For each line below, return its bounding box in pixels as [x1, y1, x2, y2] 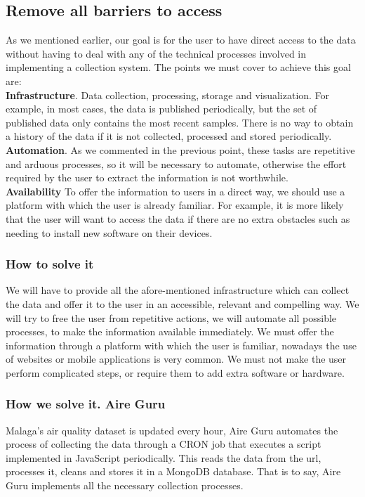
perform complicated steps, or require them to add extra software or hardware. [6, 365, 345, 380]
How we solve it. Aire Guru [6, 395, 166, 413]
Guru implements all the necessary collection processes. [6, 478, 244, 493]
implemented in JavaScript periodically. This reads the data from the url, [6, 450, 321, 465]
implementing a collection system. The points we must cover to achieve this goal [6, 60, 351, 75]
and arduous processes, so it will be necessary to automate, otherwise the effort [6, 156, 347, 171]
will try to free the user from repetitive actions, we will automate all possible [6, 310, 337, 325]
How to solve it [6, 255, 94, 273]
